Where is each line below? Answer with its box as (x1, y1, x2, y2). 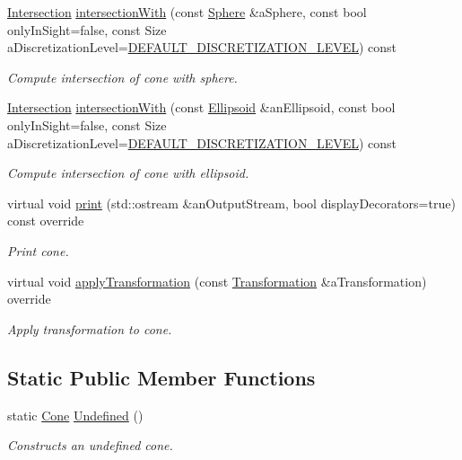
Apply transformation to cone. (7, 319, 172, 338)
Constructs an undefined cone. (7, 436, 173, 455)
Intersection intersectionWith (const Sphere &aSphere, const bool (7, 3, 367, 21)
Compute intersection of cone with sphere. (7, 67, 238, 86)
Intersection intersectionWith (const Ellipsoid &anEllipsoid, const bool (7, 98, 396, 117)
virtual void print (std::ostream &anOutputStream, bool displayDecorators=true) (7, 193, 456, 212)
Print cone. (7, 241, 69, 260)
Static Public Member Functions (7, 363, 316, 391)
